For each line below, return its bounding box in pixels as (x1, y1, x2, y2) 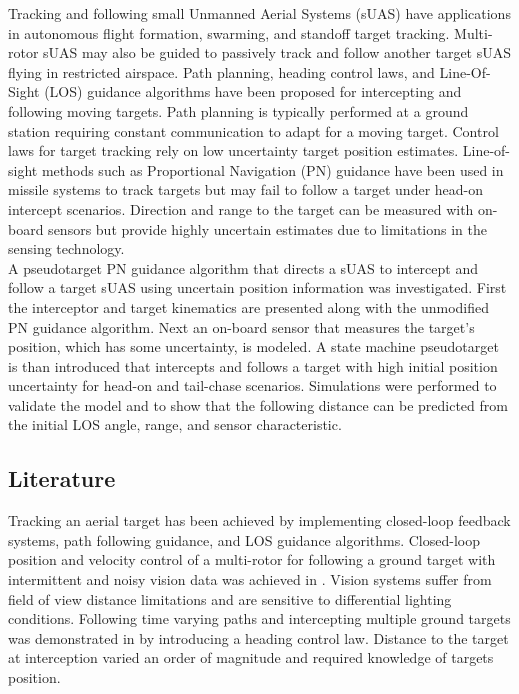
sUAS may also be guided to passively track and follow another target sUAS (43, 42, 512, 63)
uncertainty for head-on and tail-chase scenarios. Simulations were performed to (8, 375, 497, 396)
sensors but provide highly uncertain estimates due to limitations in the (48, 218, 487, 239)
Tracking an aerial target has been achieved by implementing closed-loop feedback (8, 510, 511, 531)
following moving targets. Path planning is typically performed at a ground (8, 100, 469, 121)
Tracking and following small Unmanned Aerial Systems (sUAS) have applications (8, 3, 511, 23)
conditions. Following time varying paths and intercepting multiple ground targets (8, 608, 511, 629)
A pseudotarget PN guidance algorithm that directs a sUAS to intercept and (8, 257, 478, 278)
